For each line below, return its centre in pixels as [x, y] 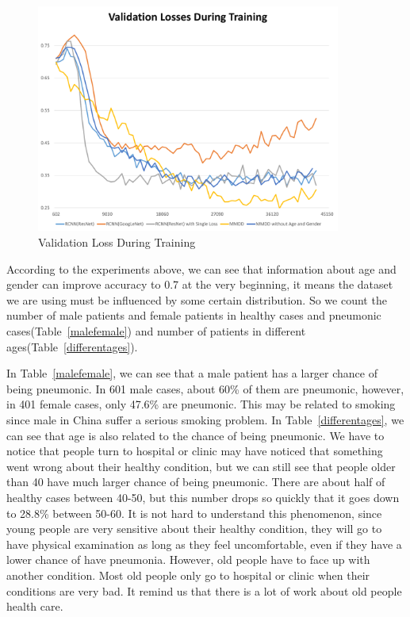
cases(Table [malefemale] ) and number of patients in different [156, 331]
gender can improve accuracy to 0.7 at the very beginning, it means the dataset [200, 284]
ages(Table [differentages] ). [72, 346]
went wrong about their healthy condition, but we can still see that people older [201, 466]
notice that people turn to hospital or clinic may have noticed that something [195, 451]
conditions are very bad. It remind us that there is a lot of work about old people [204, 590]
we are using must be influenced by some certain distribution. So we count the [197, 299]
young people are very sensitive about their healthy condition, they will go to [194, 529]
